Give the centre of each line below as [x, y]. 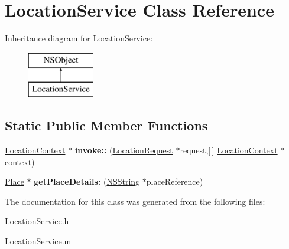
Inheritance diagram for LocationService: [79, 38]
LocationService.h [37, 221]
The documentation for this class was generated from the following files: [135, 201]
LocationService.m [38, 241]
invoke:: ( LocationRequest [124, 150]
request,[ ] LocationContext [229, 150]
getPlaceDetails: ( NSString [87, 181]
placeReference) [175, 181]
